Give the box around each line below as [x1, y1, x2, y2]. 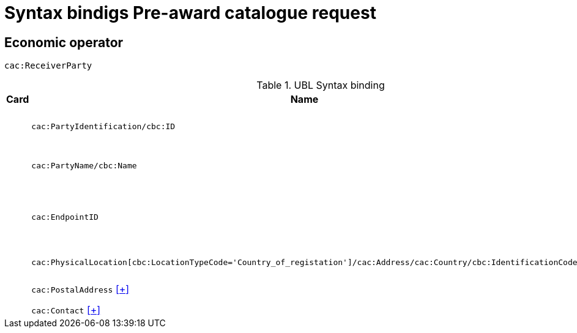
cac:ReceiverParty [4, 61, 92, 71]
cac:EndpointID [31, 212, 99, 222]
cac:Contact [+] [31, 304, 101, 316]
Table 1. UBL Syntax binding [256, 79, 385, 92]
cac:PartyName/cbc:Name [31, 160, 137, 170]
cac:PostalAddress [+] [31, 283, 130, 296]
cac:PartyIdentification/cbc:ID [31, 121, 176, 131]
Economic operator [4, 34, 124, 50]
